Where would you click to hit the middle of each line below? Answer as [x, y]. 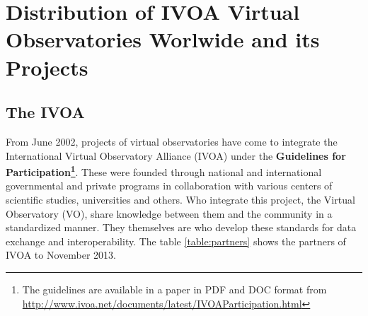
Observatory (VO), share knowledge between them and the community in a [169, 213]
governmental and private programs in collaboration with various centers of [169, 186]
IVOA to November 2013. [61, 255]
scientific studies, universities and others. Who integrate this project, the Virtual [180, 199]
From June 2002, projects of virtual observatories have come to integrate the [172, 141]
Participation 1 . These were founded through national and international [164, 171]
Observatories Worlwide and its [163, 39]
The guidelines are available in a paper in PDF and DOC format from [174, 289]
